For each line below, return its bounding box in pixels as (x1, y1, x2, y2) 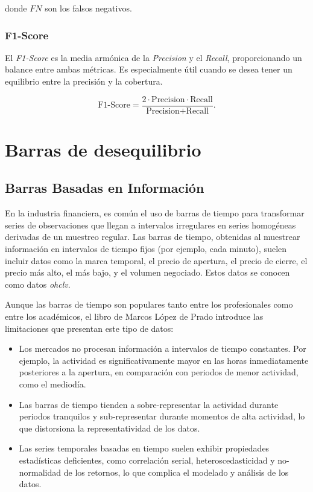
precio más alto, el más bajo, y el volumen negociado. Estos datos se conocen (5, 266, 290, 279)
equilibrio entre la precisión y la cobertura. (5, 75, 163, 87)
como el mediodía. (19, 377, 86, 390)
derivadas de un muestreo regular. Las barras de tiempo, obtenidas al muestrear (5, 230, 300, 243)
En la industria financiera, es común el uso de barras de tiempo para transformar (5, 207, 305, 219)
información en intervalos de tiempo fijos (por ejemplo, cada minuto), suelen (5, 242, 287, 255)
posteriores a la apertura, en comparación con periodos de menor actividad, (19, 366, 299, 378)
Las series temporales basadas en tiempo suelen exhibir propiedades (19, 442, 270, 455)
